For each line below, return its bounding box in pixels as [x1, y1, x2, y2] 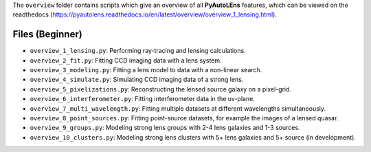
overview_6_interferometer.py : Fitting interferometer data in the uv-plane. [30, 95, 256, 103]
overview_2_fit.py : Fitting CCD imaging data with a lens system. [30, 56, 223, 65]
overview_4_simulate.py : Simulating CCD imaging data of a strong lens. [30, 76, 244, 84]
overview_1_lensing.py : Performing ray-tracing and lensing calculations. [30, 47, 247, 55]
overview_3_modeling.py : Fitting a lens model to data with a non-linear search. [30, 66, 262, 74]
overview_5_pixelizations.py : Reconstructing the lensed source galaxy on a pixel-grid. [30, 85, 292, 93]
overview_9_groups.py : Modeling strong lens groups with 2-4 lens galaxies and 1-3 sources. [30, 124, 300, 132]
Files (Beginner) [12, 28, 82, 41]
